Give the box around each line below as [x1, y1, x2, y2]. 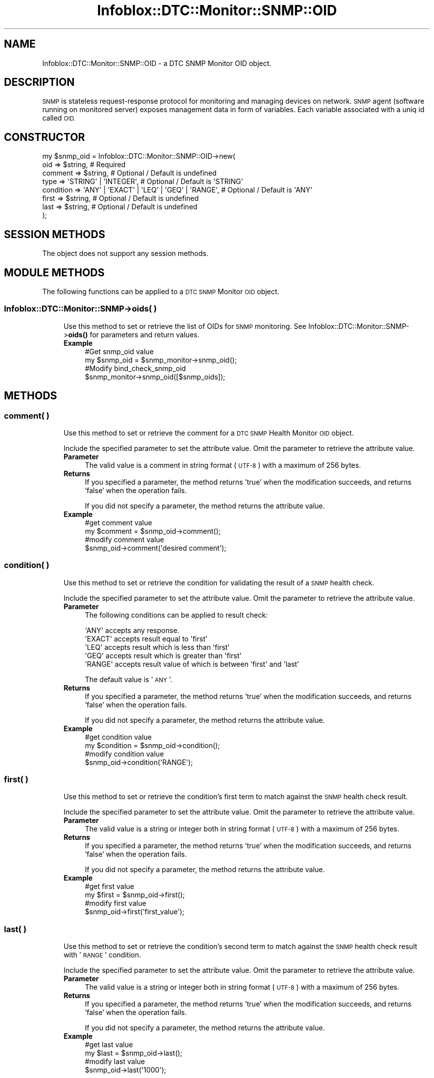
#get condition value [85, 732, 152, 741]
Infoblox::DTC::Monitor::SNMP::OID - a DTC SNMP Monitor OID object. [42, 59, 271, 67]
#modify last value [85, 1057, 145, 1066]
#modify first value [85, 899, 147, 908]
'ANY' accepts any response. [85, 626, 179, 634]
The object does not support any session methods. [42, 249, 209, 258]
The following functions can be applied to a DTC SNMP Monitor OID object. [42, 287, 279, 296]
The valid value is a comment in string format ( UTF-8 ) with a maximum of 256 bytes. [85, 460, 361, 469]
